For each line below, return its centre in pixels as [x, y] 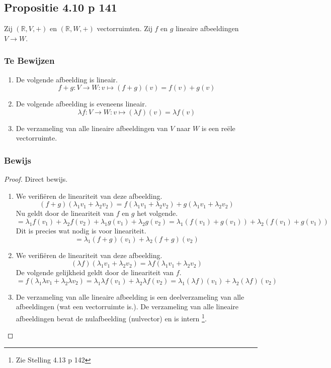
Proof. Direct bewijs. [36, 179]
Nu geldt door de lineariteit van [65, 213]
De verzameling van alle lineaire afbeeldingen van [92, 128]
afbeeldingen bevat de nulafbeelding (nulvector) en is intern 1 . [111, 317]
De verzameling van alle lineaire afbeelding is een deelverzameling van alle [130, 296]
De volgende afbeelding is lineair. [67, 79]
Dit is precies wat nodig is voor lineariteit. [81, 230]
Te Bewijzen [29, 60]
